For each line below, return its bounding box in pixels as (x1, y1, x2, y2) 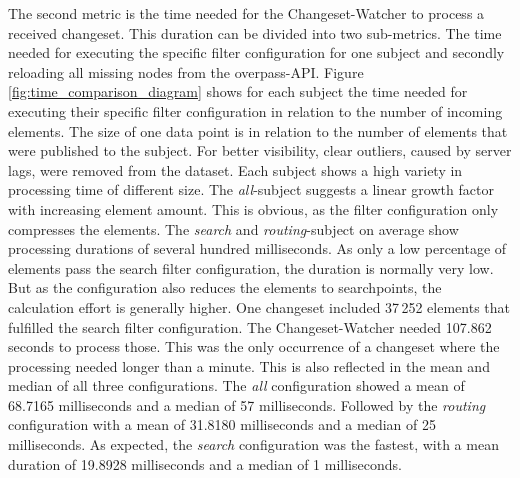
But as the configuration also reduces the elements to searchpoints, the (8, 277, 442, 298)
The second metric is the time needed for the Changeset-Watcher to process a (8, 3, 485, 23)
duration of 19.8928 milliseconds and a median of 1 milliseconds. (8, 453, 402, 474)
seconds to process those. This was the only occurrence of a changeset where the (8, 336, 500, 357)
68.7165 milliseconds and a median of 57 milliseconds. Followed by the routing (8, 394, 486, 415)
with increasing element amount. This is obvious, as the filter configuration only (8, 198, 499, 219)
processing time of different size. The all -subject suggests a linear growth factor (8, 179, 494, 200)
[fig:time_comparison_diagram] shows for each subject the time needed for (8, 81, 468, 102)
